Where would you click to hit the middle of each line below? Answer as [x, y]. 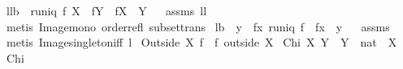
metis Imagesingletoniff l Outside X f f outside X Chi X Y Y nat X [201, 42]
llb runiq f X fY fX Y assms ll [106, 10]
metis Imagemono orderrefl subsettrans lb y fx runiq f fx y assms [198, 26]
